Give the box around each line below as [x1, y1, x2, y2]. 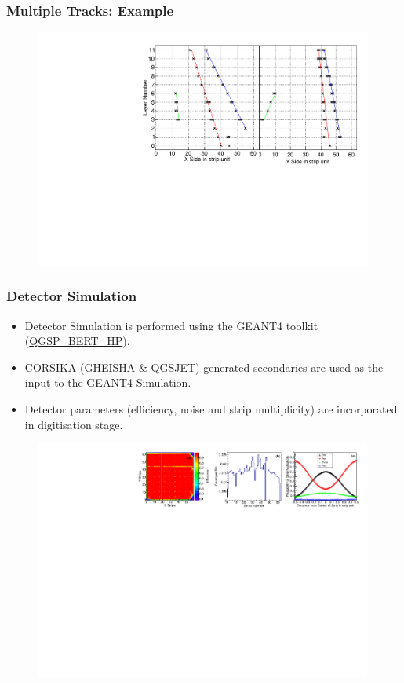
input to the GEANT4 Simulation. [24, 374, 191, 391]
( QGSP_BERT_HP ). [24, 332, 130, 349]
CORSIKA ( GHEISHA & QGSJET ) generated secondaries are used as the [24, 358, 384, 375]
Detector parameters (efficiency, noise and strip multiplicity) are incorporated [24, 401, 398, 417]
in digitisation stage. [24, 416, 123, 432]
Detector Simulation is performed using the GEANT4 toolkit [24, 317, 318, 333]
